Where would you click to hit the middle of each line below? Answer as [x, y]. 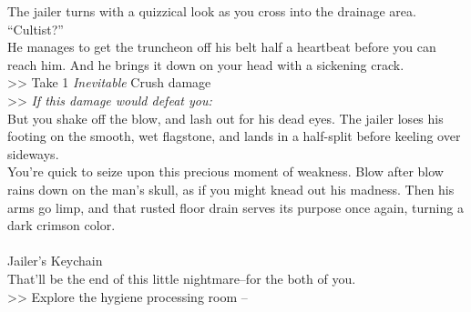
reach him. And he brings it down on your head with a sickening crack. [206, 64]
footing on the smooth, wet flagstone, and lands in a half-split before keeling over [234, 136]
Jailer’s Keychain [55, 261]
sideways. [33, 153]
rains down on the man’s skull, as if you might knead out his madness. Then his [231, 189]
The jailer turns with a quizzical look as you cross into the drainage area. [212, 11]
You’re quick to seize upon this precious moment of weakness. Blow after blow [225, 171]
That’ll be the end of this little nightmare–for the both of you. [182, 278]
